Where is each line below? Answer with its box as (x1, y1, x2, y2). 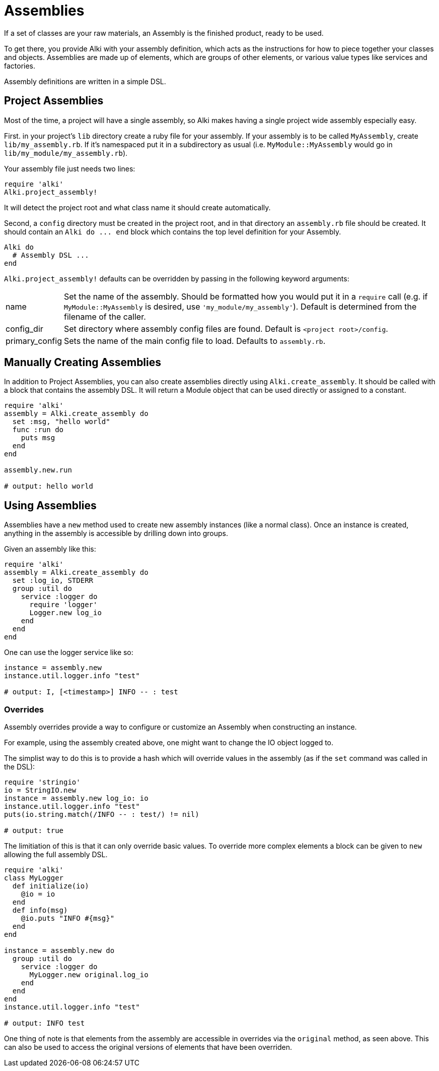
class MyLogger (4, 874, 64, 882)
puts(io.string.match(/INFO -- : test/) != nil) (4, 810, 199, 819)
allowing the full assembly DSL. (4, 850, 108, 859)
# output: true (4, 826, 64, 835)
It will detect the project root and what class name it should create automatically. (4, 203, 271, 212)
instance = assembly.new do (4, 946, 115, 955)
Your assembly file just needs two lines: (4, 164, 135, 173)
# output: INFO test (4, 1019, 85, 1028)
